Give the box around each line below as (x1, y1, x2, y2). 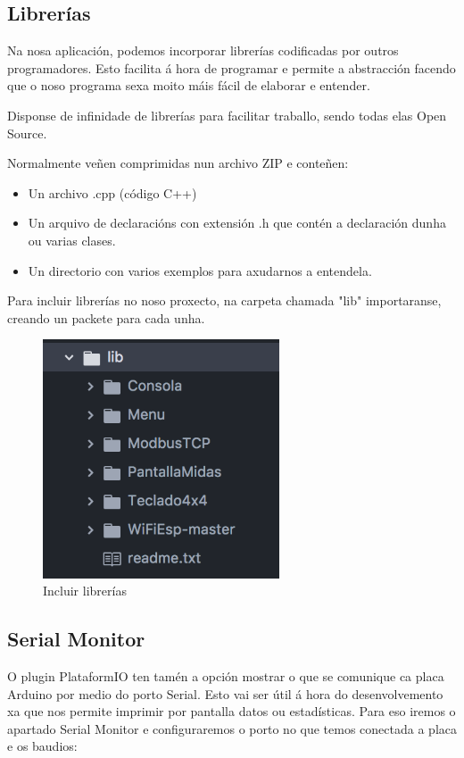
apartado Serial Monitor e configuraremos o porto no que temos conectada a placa (7, 719, 457, 737)
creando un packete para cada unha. (7, 308, 205, 327)
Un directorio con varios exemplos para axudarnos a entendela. (28, 261, 372, 279)
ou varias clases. (28, 230, 116, 249)
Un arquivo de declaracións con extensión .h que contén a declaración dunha (28, 213, 446, 232)
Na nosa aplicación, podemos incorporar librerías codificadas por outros (7, 41, 399, 60)
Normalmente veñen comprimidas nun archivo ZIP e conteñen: (7, 154, 349, 172)
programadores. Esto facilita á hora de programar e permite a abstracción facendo (7, 58, 456, 77)
